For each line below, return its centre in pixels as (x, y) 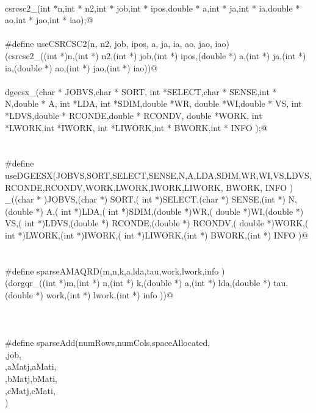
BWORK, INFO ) (260, 187)
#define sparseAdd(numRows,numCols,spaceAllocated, (108, 343)
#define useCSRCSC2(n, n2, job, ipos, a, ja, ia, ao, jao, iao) (117, 44)
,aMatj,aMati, (31, 366)
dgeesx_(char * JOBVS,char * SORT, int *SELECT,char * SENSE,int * (141, 91)
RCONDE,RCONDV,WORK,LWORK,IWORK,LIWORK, (114, 187)
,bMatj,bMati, (31, 378)
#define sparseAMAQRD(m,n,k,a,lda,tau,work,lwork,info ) (115, 271)
